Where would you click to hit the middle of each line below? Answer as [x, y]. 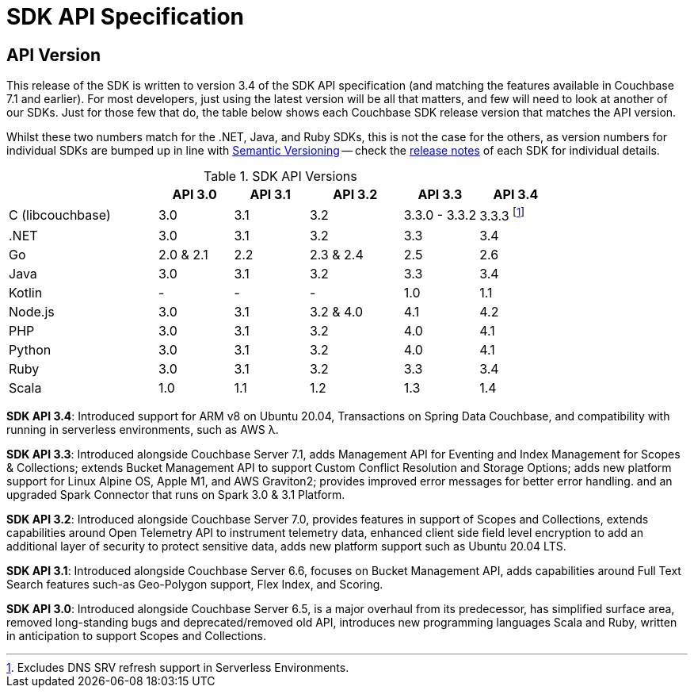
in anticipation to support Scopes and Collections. [136, 635]
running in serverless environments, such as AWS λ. [143, 429]
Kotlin [26, 292]
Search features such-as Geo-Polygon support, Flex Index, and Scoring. [195, 584]
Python [30, 349]
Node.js [32, 311]
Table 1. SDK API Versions [280, 176]
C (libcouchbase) [60, 215]
